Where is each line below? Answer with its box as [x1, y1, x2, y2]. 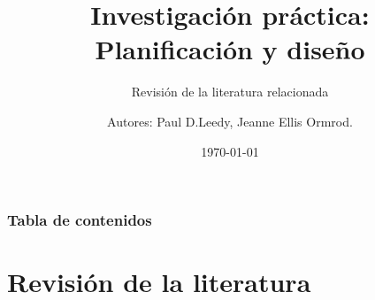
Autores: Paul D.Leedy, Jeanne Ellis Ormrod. [107, 112, 353, 130]
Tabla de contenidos [7, 209, 152, 231]
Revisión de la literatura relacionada [131, 82, 329, 101]
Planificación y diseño [95, 31, 365, 67]
